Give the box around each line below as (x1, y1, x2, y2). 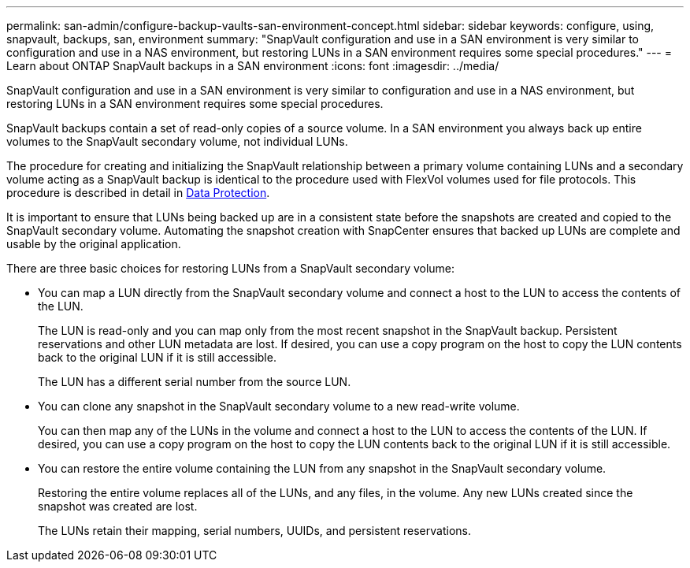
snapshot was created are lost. (38, 499, 198, 513)
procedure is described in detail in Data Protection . (6, 186, 270, 199)
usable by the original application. (6, 237, 181, 251)
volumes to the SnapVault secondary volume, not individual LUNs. (6, 135, 348, 148)
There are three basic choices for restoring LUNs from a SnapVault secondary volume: (6, 262, 455, 275)
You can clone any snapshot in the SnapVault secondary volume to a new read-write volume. (38, 399, 520, 413)
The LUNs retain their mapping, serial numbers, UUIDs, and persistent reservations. (38, 524, 471, 537)
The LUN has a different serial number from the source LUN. (38, 375, 351, 388)
